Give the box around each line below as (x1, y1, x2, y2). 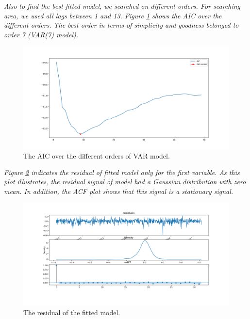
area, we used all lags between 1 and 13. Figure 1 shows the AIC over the (4, 10, 222, 20)
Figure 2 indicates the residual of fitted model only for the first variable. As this (4, 167, 240, 177)
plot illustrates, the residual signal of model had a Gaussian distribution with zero (4, 176, 246, 187)
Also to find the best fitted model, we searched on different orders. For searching (4, 1, 241, 11)
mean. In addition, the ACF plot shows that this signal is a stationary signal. (4, 186, 233, 196)
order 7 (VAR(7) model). (4, 29, 79, 39)
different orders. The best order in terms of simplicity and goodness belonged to (4, 20, 239, 30)
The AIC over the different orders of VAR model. (23, 150, 170, 160)
